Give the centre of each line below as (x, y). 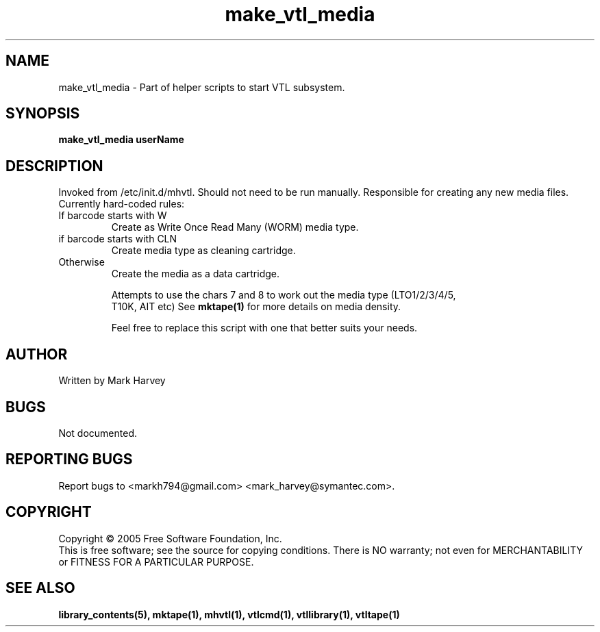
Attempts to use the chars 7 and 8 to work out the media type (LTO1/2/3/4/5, (284, 295)
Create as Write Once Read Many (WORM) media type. (235, 227)
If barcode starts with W (113, 216)
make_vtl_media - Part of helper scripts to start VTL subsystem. (202, 87)
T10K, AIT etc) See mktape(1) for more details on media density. (256, 307)
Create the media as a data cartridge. (195, 274)
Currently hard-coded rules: (122, 204)
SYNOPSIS (43, 114)
